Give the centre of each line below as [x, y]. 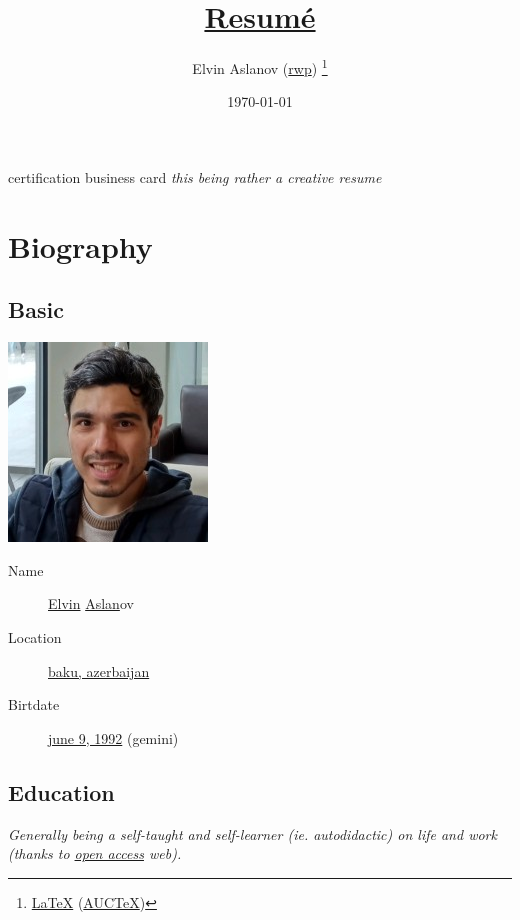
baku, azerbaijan [99, 670]
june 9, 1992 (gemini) [113, 737]
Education [61, 791]
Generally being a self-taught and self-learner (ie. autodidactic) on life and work [252, 833]
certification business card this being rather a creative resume [195, 176]
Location [35, 636]
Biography [80, 245]
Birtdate [34, 704]
